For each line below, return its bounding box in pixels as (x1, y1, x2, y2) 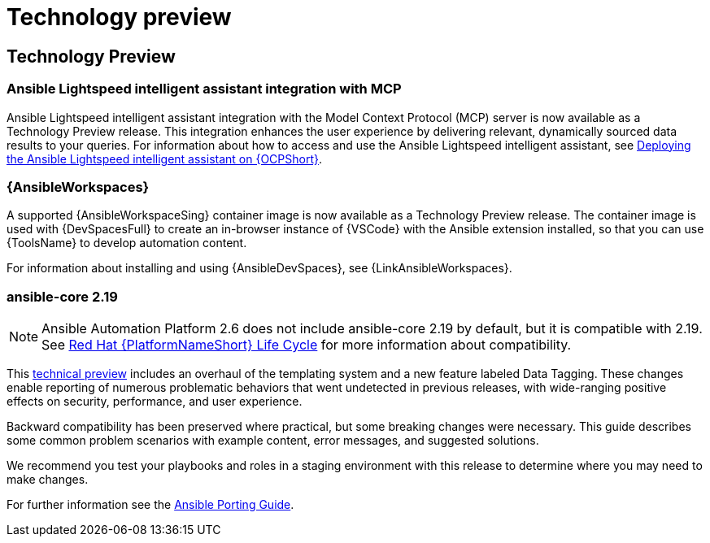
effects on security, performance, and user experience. (7, 394, 303, 409)
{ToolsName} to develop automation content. (7, 236, 247, 250)
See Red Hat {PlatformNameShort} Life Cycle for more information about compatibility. (41, 337, 572, 354)
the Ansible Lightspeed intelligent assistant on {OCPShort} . (7, 151, 323, 166)
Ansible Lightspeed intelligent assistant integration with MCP (7, 80, 402, 98)
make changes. (7, 472, 89, 487)
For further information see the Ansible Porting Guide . (7, 497, 294, 512)
